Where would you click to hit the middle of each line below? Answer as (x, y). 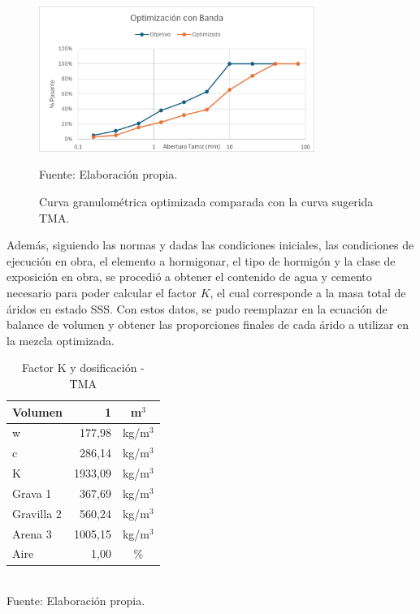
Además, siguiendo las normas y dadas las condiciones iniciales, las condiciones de (210, 245)
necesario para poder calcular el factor (102, 293)
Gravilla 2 (37, 513)
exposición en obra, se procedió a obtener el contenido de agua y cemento (189, 277)
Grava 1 (32, 493)
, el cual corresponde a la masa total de (308, 293)
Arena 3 (32, 533)
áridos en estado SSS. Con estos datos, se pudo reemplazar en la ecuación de (197, 308)
